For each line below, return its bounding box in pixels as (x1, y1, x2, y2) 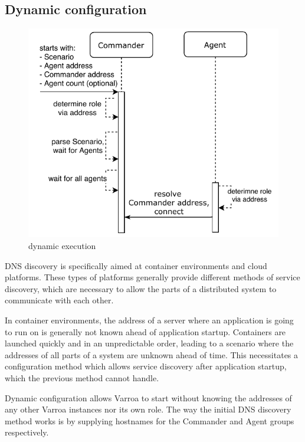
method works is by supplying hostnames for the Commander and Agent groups (5, 414, 294, 427)
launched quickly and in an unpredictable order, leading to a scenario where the (5, 337, 294, 349)
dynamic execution (28, 240, 96, 252)
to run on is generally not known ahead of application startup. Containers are (5, 325, 286, 338)
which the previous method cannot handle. (5, 372, 159, 384)
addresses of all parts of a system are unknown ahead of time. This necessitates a (5, 348, 299, 361)
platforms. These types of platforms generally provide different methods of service (5, 271, 300, 283)
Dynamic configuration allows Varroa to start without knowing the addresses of (5, 391, 292, 404)
